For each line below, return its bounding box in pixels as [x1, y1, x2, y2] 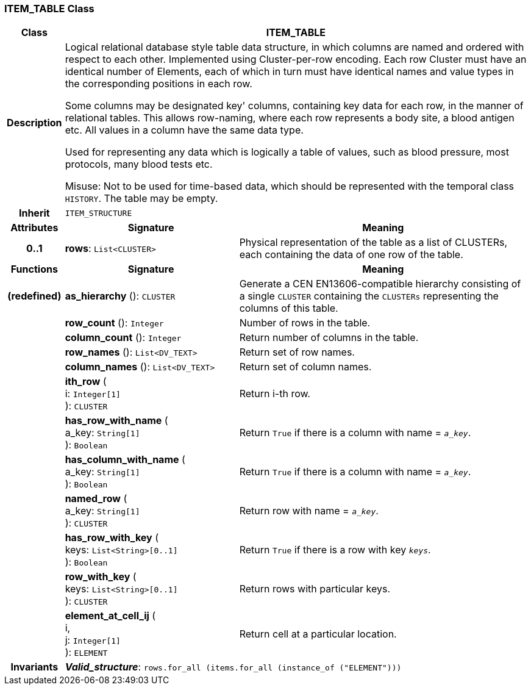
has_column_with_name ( [65, 453, 185, 466]
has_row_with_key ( [65, 531, 159, 544]
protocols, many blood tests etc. [65, 158, 213, 171]
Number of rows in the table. [239, 317, 371, 329]
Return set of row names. [239, 346, 355, 359]
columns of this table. [239, 302, 338, 315]
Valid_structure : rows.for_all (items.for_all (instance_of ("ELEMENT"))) [65, 661, 402, 674]
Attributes [10, 221, 59, 234]
